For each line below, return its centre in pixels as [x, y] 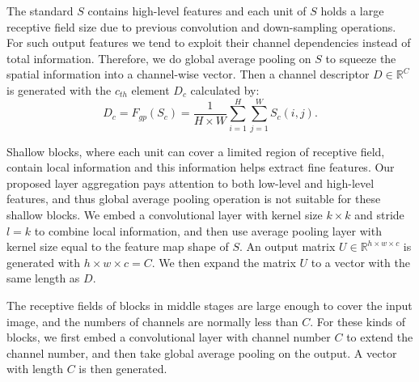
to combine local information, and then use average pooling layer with [208, 230]
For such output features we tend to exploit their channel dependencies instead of [209, 42]
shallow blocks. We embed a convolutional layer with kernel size [165, 215]
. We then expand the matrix [224, 262]
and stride [379, 215]
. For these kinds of [358, 321]
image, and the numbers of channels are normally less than [152, 321]
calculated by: [225, 89]
